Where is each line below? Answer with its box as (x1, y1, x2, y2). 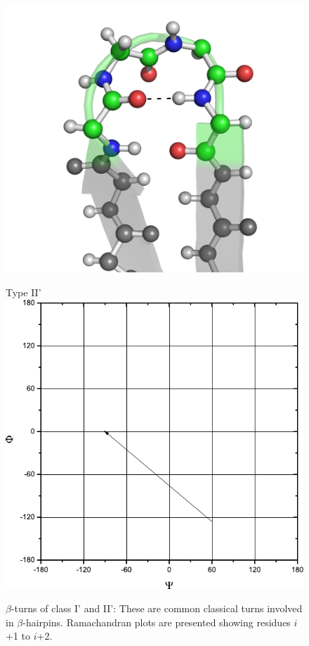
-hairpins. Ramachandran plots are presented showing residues (22, 614, 291, 629)
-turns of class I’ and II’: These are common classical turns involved (11, 601, 303, 616)
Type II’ (6, 284, 41, 299)
